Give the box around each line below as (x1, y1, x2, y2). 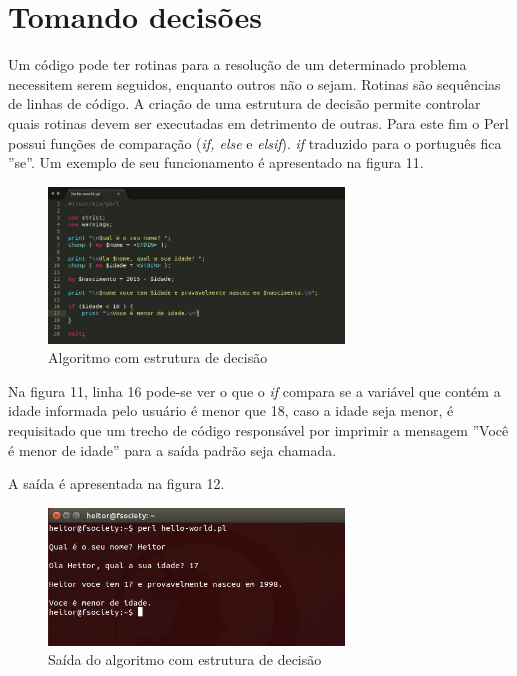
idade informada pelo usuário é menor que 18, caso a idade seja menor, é (8, 400, 454, 421)
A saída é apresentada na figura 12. (8, 473, 225, 494)
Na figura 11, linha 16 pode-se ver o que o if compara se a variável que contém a (8, 380, 501, 401)
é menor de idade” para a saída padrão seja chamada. (8, 439, 337, 460)
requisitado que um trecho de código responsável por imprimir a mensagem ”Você (8, 420, 509, 440)
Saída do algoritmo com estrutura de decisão (48, 649, 322, 670)
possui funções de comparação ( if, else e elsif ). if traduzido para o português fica (8, 132, 502, 153)
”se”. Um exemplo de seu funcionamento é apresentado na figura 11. (8, 152, 424, 173)
